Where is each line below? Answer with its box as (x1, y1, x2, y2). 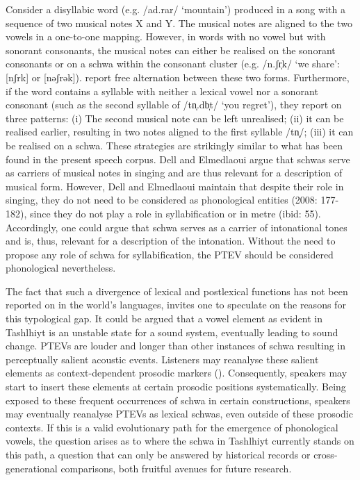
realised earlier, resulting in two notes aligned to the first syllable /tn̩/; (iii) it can (6, 124, 354, 139)
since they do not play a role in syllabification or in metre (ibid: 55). (29, 206, 321, 220)
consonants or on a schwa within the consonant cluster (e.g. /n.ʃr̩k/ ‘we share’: (6, 56, 340, 71)
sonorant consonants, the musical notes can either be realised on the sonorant (6, 42, 336, 57)
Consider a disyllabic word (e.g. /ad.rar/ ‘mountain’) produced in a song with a (6, 2, 345, 16)
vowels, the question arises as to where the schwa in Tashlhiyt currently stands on (6, 433, 354, 448)
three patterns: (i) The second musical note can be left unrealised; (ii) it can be (6, 110, 344, 125)
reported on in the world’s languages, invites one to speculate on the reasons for (6, 297, 346, 312)
